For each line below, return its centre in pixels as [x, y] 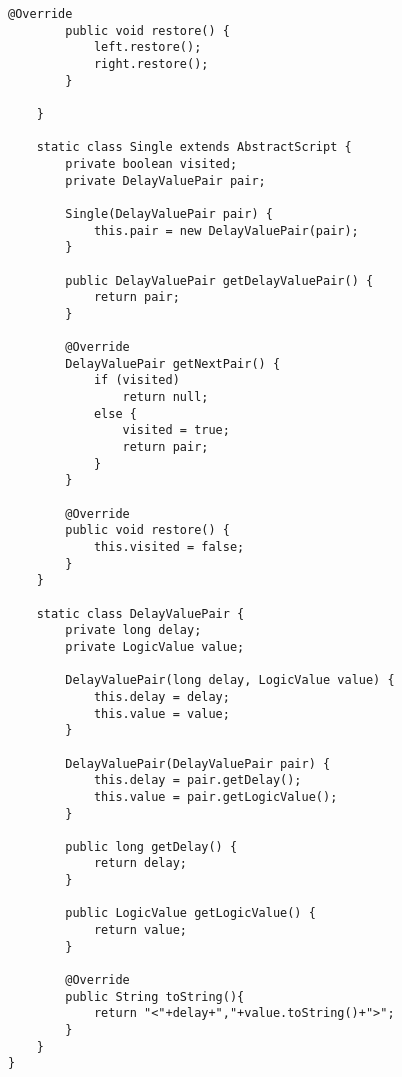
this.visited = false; [169, 547]
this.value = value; [161, 713]
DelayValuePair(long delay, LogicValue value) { [230, 680]
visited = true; [176, 430]
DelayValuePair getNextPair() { [173, 363]
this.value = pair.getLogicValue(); [215, 796]
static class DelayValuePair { [140, 613]
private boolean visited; [151, 163]
